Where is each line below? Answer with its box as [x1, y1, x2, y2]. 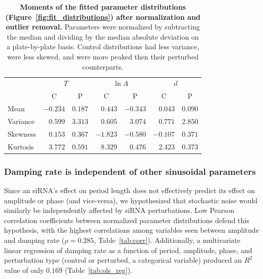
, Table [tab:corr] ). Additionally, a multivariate [93, 234, 241, 245]
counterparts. [82, 61, 123, 72]
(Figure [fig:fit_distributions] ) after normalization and [5, 11, 201, 22]
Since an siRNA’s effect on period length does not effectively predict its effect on [4, 184, 255, 195]
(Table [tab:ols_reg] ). [64, 264, 133, 275]
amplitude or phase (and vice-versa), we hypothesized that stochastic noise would [4, 195, 258, 205]
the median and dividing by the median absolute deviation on [7, 31, 199, 42]
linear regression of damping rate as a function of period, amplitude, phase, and [4, 244, 252, 255]
